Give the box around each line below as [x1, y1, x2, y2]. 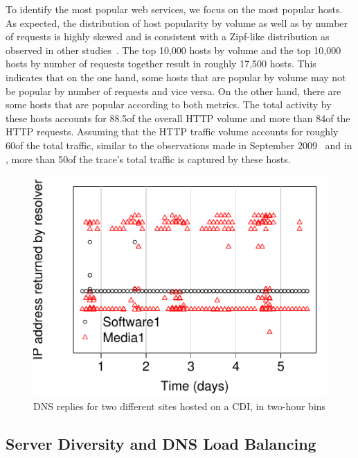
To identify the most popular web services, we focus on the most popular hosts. [6, 2, 343, 16]
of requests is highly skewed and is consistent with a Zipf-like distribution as [6, 29, 330, 44]
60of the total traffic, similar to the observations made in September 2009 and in [6, 137, 352, 152]
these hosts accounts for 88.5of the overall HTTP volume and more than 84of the [6, 110, 350, 125]
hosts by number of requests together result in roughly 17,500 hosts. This [6, 56, 316, 71]
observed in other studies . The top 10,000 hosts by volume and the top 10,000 [6, 42, 341, 57]
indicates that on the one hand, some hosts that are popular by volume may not [6, 69, 346, 84]
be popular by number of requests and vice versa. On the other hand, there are [6, 83, 341, 98]
